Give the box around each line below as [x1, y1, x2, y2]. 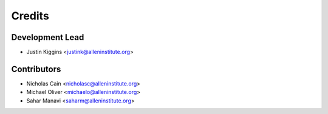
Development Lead [11, 32, 84, 42]
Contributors [11, 64, 61, 74]
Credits [11, 9, 50, 22]
